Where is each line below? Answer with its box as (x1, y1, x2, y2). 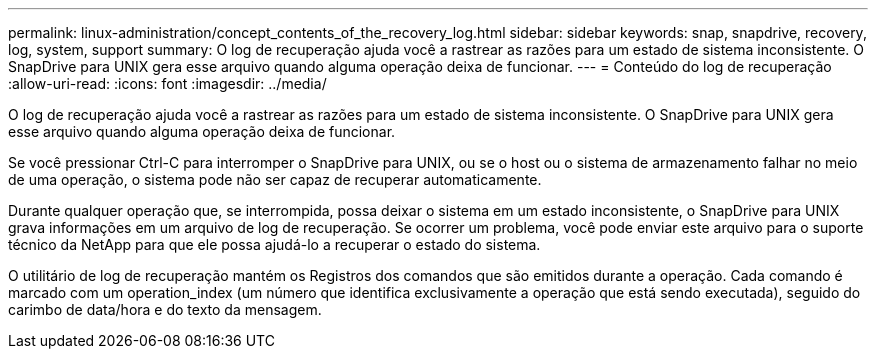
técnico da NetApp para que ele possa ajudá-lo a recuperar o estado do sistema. (8, 236, 541, 253)
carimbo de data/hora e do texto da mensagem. (8, 301, 322, 318)
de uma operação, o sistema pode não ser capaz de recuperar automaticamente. (8, 171, 542, 188)
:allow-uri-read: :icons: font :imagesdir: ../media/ (8, 75, 327, 92)
